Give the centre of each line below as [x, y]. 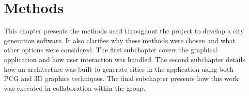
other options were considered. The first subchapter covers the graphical [111, 50]
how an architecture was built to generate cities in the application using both [119, 69]
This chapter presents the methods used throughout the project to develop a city [124, 31]
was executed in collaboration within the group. [75, 88]
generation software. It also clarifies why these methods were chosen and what [120, 40]
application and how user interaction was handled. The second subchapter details [124, 59]
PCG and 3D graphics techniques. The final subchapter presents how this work [121, 78]
